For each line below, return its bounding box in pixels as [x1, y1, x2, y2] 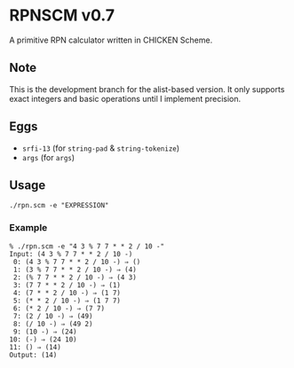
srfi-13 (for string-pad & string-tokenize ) [21, 143, 180, 153]
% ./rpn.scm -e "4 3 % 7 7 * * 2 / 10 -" [9, 241, 165, 251]
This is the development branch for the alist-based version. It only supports [9, 83, 285, 94]
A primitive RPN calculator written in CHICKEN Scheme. [9, 35, 213, 45]
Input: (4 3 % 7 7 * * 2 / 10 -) [9, 249, 133, 258]
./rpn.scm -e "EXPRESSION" [9, 201, 109, 210]
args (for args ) [21, 152, 75, 162]
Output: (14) [9, 350, 58, 359]
